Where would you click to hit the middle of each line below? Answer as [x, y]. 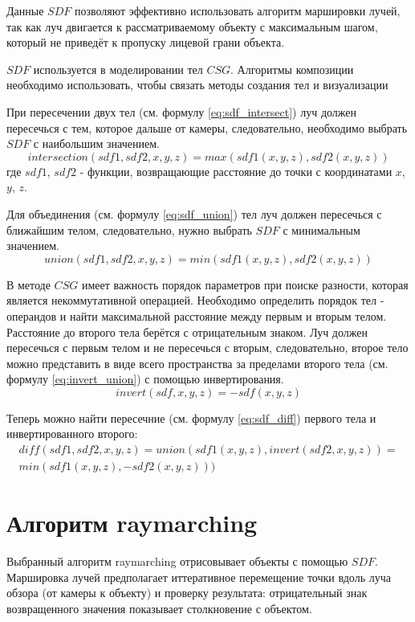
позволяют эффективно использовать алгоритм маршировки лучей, [237, 10]
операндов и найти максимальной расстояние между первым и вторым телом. [197, 315]
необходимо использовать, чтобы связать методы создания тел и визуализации [197, 85]
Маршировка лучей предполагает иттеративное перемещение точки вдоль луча [199, 577]
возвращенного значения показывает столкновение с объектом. [159, 609]
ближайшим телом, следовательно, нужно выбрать [129, 229]
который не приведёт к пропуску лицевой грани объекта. [146, 42]
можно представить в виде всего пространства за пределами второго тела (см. [197, 363]
